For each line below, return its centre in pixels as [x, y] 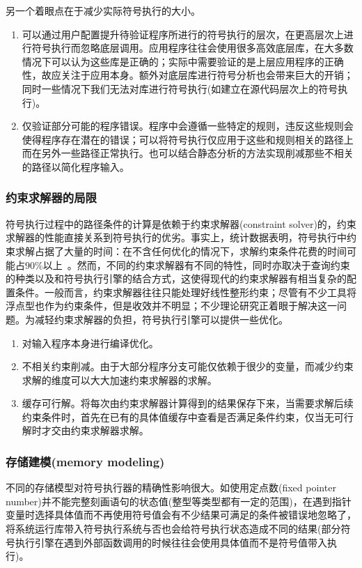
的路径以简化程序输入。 [76, 166]
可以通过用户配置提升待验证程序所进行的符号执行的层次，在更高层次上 [183, 34]
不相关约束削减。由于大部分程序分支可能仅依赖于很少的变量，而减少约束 [188, 366]
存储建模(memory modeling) [85, 461]
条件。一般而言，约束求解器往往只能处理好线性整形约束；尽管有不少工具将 [186, 292]
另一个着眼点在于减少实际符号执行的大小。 [103, 10]
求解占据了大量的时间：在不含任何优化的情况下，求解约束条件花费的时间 [181, 251]
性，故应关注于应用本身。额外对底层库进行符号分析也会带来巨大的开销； [188, 75]
